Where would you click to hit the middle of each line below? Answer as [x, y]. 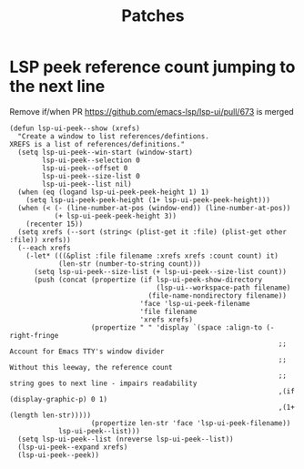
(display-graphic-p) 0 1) [58, 399]
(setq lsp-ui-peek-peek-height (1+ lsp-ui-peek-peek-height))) [148, 200]
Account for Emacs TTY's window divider [87, 352]
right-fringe [34, 335]
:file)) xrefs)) [40, 240]
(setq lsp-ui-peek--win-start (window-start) [106, 152]
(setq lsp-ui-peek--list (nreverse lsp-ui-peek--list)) [126, 439]
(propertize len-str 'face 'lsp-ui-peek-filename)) [191, 423]
